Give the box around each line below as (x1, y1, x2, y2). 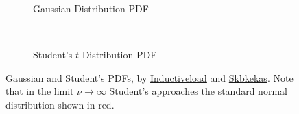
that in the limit (5, 84, 74, 98)
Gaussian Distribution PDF (33, 1, 149, 15)
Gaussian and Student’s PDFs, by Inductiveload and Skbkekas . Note (5, 70, 294, 84)
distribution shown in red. (5, 97, 115, 111)
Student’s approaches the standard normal (109, 84, 287, 98)
